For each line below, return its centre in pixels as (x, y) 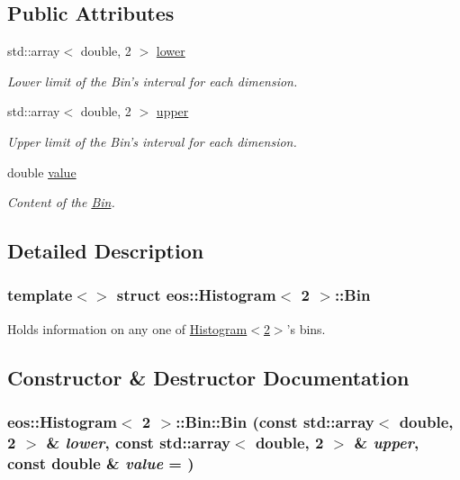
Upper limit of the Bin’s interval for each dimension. (152, 141)
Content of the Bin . (61, 202)
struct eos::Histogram (196, 295)
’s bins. (306, 328)
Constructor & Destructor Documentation (208, 377)
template (40, 295)
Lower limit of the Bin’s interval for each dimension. (153, 81)
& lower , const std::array (139, 442)
